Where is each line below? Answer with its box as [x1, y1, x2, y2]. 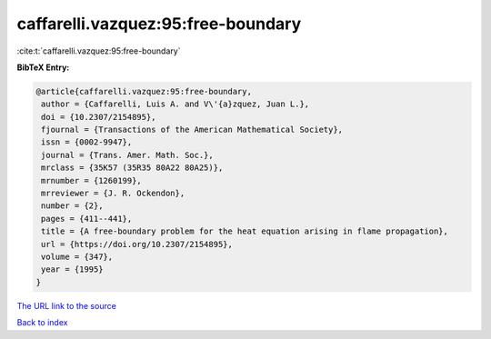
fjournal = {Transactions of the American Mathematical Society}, [41, 125, 344, 135]
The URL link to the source [16, 300, 117, 311]
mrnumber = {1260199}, [41, 175, 143, 185]
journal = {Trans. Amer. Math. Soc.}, [41, 150, 214, 160]
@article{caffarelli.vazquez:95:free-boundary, [35, 86, 252, 96]
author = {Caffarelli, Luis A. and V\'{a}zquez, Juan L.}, [41, 99, 310, 109]
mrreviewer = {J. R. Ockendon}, [41, 188, 185, 199]
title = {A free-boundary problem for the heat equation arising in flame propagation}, [41, 226, 449, 236]
